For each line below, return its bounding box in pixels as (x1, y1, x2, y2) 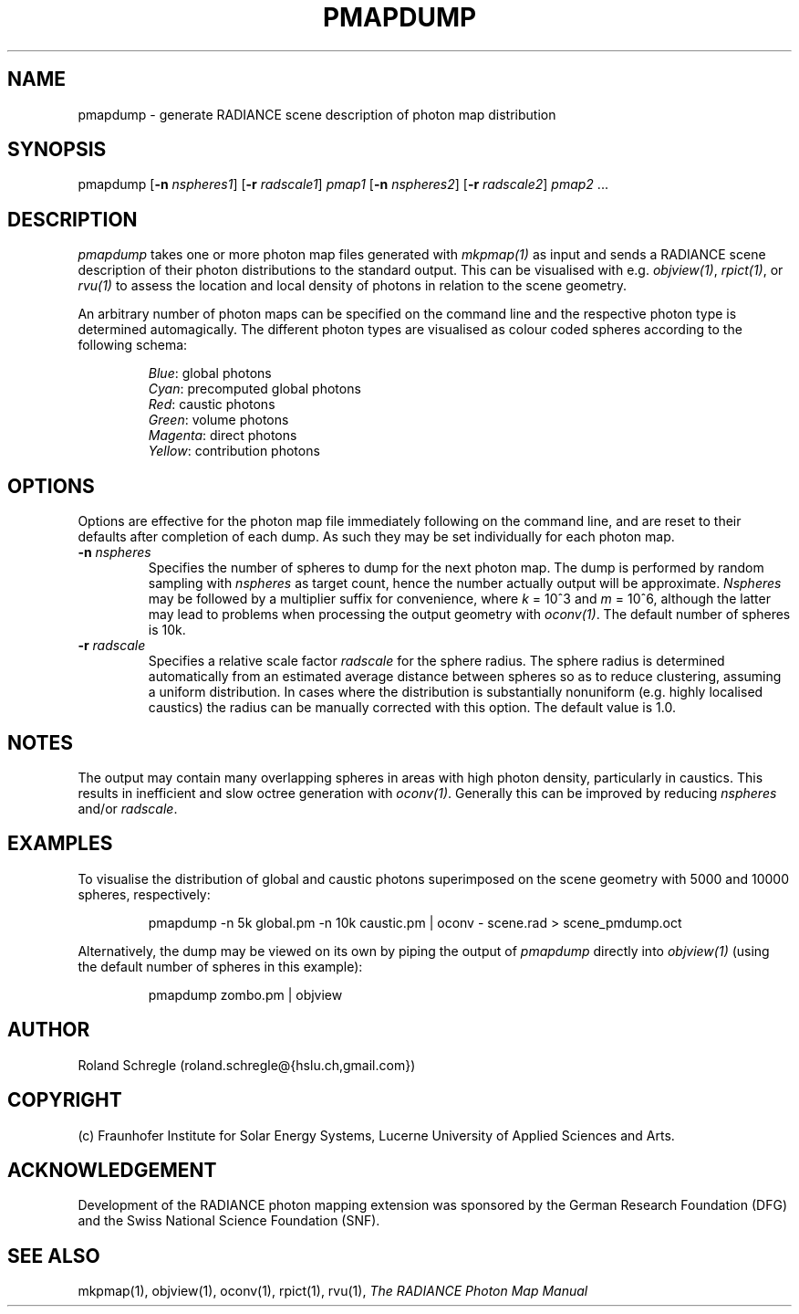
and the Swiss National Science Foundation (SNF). (78, 1213, 380, 1229)
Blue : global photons (148, 365, 272, 382)
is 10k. (148, 622, 186, 638)
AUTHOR (7, 1018, 90, 1042)
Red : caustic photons (148, 396, 275, 413)
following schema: (78, 337, 188, 353)
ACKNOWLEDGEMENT (7, 1158, 217, 1182)
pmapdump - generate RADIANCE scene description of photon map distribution (78, 106, 556, 122)
